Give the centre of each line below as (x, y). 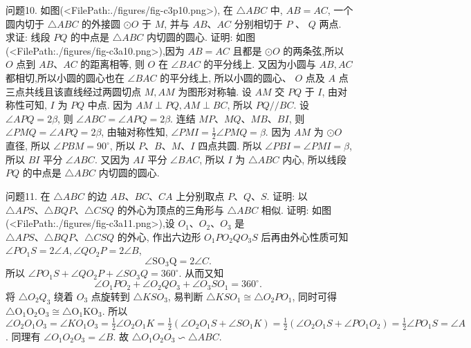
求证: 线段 (28, 37)
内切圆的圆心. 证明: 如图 (201, 37)
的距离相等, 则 (112, 64)
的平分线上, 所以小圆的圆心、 (226, 77)
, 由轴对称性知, (135, 132)
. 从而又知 (201, 273)
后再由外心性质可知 (305, 236)
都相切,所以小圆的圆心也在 (65, 77)
